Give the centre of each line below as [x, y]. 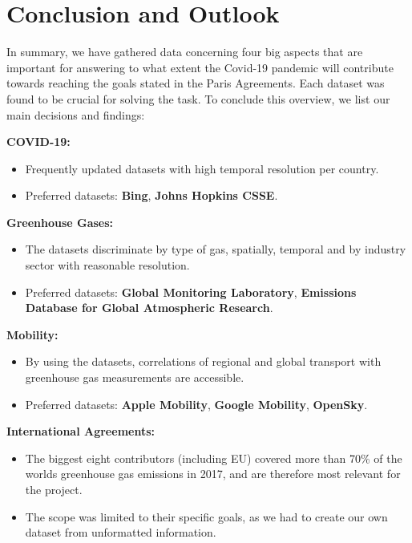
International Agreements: [81, 431]
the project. [54, 489]
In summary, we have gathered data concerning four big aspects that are [185, 52]
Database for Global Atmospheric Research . [149, 308]
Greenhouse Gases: [60, 222]
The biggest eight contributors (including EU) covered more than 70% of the [214, 458]
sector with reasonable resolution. [107, 265]
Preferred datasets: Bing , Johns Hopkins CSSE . [151, 195]
